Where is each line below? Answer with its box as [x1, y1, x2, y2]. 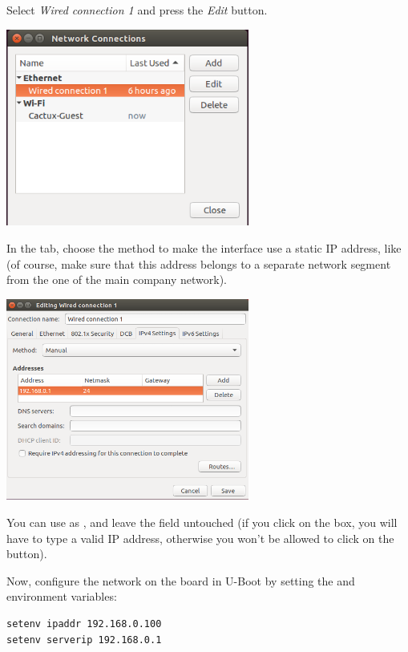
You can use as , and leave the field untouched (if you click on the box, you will [6, 514, 398, 531]
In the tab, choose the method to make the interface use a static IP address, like [6, 239, 402, 256]
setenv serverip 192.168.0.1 [6, 634, 162, 646]
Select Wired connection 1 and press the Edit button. [6, 2, 268, 18]
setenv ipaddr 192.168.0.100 [6, 618, 162, 630]
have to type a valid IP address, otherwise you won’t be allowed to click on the [6, 529, 394, 546]
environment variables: [6, 588, 117, 605]
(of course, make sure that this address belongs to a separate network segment [6, 255, 391, 272]
